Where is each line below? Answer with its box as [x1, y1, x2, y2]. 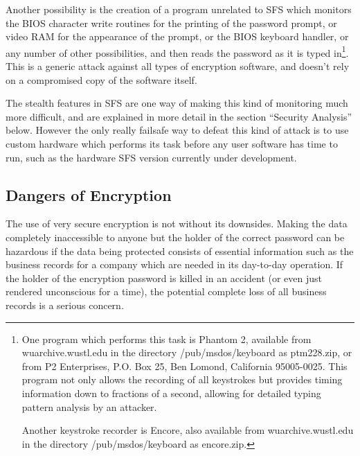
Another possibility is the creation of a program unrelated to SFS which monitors [6, 2, 352, 16]
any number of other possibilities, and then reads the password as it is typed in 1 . [6, 43, 349, 60]
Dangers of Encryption [6, 184, 172, 205]
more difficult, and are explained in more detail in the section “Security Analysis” [6, 109, 352, 123]
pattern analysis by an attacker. [21, 399, 157, 414]
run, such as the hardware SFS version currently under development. [6, 150, 297, 164]
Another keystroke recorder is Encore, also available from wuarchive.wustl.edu [21, 423, 354, 437]
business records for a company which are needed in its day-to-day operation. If [6, 257, 343, 272]
